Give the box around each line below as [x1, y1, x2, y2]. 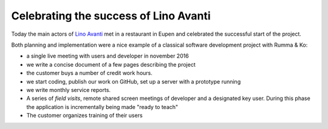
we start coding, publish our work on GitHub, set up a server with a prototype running [26, 78, 241, 85]
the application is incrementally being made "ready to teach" [26, 103, 179, 110]
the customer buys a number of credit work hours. [26, 70, 153, 77]
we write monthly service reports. [26, 86, 111, 93]
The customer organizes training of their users [26, 112, 143, 119]
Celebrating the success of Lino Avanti [11, 9, 211, 22]
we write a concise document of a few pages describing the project [26, 61, 196, 68]
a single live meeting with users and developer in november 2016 [26, 52, 190, 60]
